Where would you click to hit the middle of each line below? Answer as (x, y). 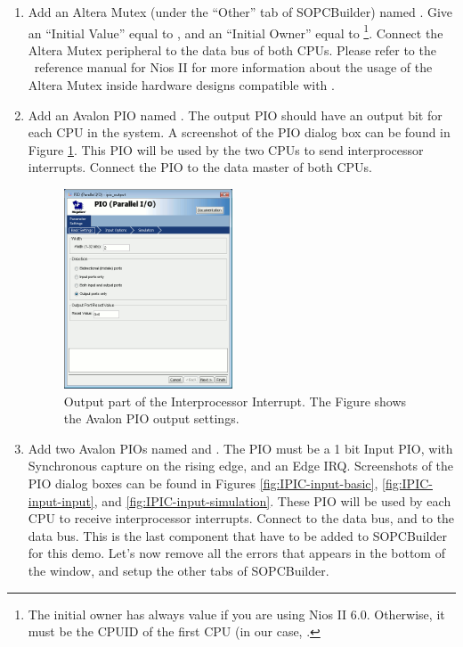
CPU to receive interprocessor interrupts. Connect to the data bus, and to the (241, 518)
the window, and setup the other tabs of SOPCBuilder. (179, 570)
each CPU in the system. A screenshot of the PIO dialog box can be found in (239, 132)
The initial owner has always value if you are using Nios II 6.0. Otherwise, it (236, 614)
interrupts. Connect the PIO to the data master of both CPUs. (200, 167)
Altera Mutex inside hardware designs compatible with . (181, 85)
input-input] (61, 500)
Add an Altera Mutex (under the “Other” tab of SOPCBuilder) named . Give (240, 12)
